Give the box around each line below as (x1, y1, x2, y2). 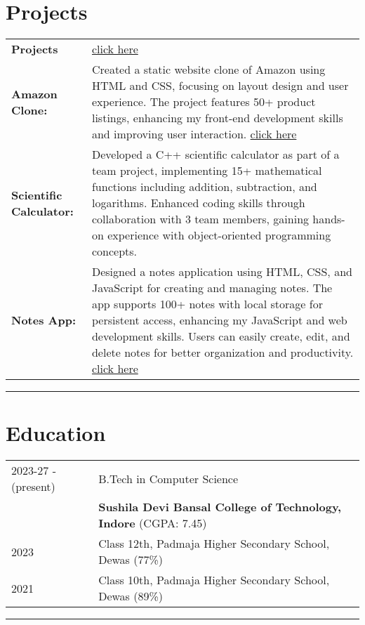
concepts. (91, 243, 138, 260)
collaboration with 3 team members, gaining (91, 211, 310, 228)
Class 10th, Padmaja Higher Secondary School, (98, 572, 330, 588)
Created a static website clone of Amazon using (91, 61, 326, 78)
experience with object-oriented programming (107, 227, 331, 244)
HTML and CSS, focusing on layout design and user (91, 77, 349, 94)
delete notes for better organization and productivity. (91, 344, 354, 361)
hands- (312, 211, 345, 228)
